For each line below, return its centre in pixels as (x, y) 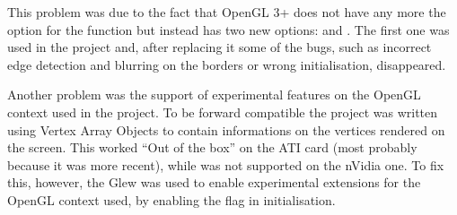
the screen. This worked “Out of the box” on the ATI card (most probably (212, 147)
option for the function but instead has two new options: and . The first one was (228, 29)
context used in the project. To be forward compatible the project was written (223, 112)
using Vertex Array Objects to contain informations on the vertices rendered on (226, 129)
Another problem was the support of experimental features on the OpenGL (214, 95)
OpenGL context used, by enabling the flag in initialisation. (171, 199)
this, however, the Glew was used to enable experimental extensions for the (214, 182)
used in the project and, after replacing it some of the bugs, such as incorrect (220, 47)
